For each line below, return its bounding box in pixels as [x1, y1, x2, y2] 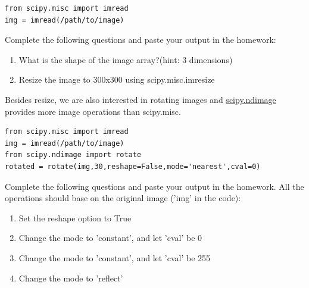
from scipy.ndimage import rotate [5, 151, 142, 159]
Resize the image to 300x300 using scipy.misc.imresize [18, 73, 215, 86]
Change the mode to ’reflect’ [18, 271, 123, 284]
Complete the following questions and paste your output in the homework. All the [5, 180, 304, 192]
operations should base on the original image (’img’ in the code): [5, 192, 241, 204]
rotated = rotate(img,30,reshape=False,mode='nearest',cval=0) [5, 162, 261, 171]
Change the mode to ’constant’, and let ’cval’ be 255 [18, 251, 211, 264]
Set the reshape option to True [18, 211, 132, 224]
